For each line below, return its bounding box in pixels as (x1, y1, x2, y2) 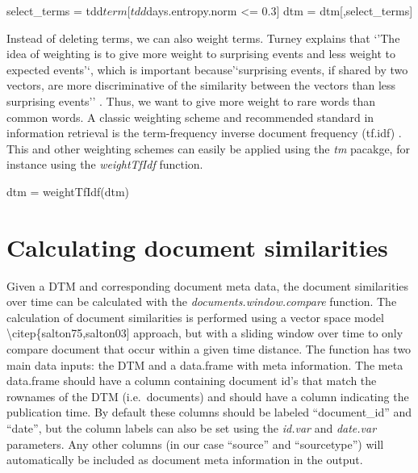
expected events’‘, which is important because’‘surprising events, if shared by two (6, 61, 408, 77)
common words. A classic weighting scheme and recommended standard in (6, 108, 374, 125)
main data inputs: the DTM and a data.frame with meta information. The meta (6, 356, 403, 373)
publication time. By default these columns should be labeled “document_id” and (6, 404, 412, 421)
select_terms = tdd (6, 2, 103, 19)
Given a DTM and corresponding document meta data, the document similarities (6, 277, 409, 294)
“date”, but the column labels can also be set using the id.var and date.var (6, 420, 377, 436)
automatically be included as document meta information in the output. (6, 451, 363, 468)
